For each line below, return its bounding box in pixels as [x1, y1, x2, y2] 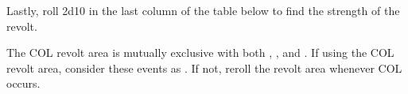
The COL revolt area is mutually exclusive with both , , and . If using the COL [6, 44, 394, 61]
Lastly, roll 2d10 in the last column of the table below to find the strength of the [6, 2, 400, 18]
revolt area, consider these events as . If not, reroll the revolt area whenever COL [6, 59, 402, 76]
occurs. [6, 75, 41, 92]
